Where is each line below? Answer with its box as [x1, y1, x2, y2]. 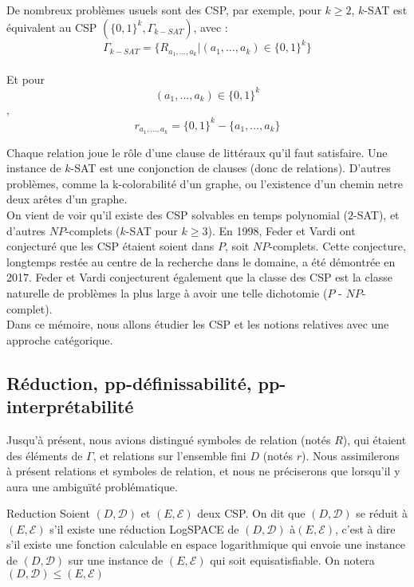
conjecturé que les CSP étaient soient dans [6, 238, 215, 254]
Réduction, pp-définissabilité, [6, 370, 252, 395]
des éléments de [6, 447, 83, 463]
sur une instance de [68, 552, 164, 569]
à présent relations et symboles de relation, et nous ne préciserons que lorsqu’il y [6, 463, 400, 479]
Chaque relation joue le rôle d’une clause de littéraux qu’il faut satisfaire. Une [6, 144, 388, 160]
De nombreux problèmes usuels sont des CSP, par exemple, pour [6, 2, 321, 18]
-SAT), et [353, 206, 400, 223]
